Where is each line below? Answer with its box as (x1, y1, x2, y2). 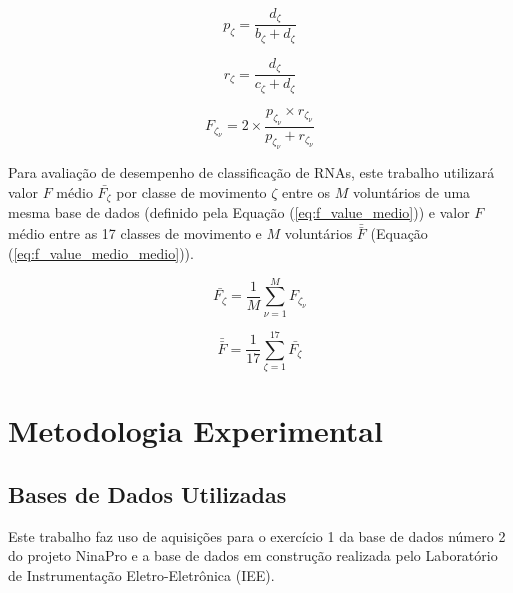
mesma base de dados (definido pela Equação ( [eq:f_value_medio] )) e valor (8, 202, 470, 223)
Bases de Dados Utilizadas (8, 478, 287, 509)
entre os (282, 182, 331, 202)
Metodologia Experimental (8, 410, 383, 451)
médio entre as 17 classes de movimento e (8, 223, 262, 244)
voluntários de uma (352, 182, 471, 202)
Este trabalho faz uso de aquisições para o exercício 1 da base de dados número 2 (8, 525, 506, 546)
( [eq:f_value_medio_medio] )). (8, 243, 194, 264)
